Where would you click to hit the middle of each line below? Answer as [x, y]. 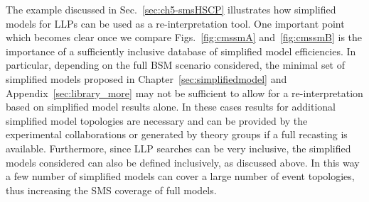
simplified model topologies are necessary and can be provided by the [157, 120]
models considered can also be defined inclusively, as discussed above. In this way [183, 162]
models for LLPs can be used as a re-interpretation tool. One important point [175, 23]
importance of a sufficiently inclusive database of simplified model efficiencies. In [181, 51]
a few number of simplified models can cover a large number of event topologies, [180, 176]
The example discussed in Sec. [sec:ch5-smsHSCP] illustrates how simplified [171, 9]
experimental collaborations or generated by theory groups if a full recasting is [177, 134]
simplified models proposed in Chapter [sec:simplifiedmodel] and [146, 78]
